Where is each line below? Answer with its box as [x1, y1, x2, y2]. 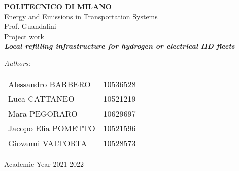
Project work [4, 30, 44, 41]
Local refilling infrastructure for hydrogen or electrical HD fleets [4, 41, 235, 51]
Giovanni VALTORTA [8, 136, 87, 149]
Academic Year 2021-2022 [4, 158, 84, 169]
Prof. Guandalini [4, 21, 56, 31]
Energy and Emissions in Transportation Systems [4, 11, 158, 21]
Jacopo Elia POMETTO [8, 122, 95, 134]
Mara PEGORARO [8, 107, 78, 119]
